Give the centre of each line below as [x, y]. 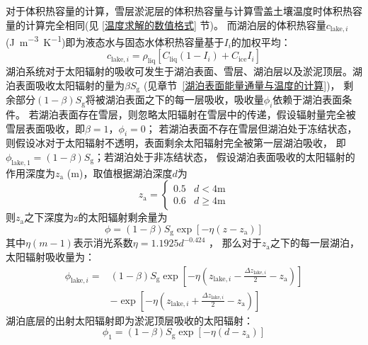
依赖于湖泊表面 [307, 100]
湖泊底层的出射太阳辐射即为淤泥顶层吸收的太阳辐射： [130, 320]
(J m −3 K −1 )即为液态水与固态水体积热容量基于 [115, 41]
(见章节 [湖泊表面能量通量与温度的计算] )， [242, 85]
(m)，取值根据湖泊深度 [120, 172]
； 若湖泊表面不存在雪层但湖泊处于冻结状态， [251, 128]
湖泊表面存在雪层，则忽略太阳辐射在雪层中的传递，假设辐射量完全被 [197, 114]
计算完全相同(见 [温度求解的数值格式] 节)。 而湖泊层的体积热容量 [176, 24]
